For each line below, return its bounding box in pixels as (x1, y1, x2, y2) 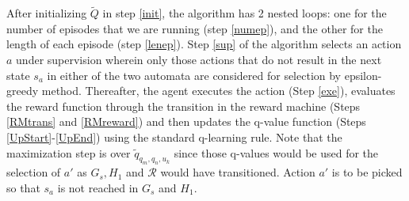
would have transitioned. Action (160, 164, 315, 180)
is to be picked (331, 164, 403, 180)
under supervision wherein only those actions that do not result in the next (16, 51, 382, 67)
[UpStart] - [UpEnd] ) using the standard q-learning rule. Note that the (6, 128, 342, 145)
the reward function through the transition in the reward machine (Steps (6, 97, 361, 114)
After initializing (6, 5, 87, 21)
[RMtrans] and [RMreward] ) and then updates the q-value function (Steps (6, 113, 366, 130)
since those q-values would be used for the (174, 144, 379, 161)
